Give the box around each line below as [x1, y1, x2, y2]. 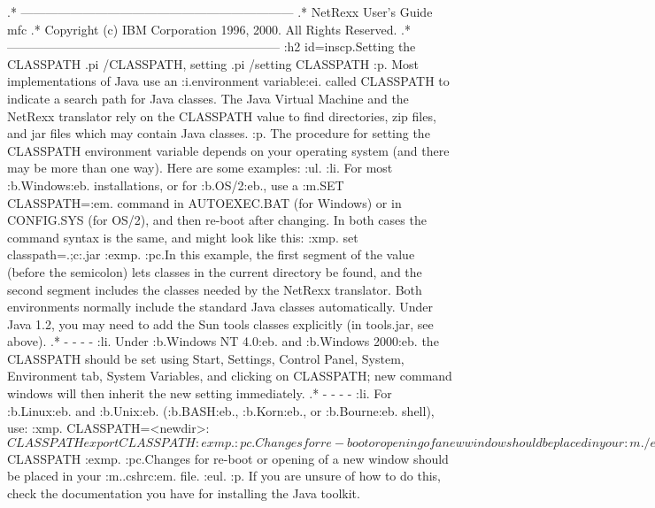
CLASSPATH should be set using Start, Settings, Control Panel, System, [7, 349, 405, 367]
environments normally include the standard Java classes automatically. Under [7, 297, 434, 316]
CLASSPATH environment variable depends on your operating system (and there [7, 141, 450, 159]
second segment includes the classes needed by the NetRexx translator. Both [7, 280, 422, 298]
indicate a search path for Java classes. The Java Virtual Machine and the [7, 89, 409, 107]
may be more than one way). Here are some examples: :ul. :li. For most [7, 158, 393, 177]
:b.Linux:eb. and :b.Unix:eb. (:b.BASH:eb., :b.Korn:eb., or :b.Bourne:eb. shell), [7, 401, 435, 419]
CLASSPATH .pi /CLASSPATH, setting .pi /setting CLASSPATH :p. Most [7, 54, 420, 73]
